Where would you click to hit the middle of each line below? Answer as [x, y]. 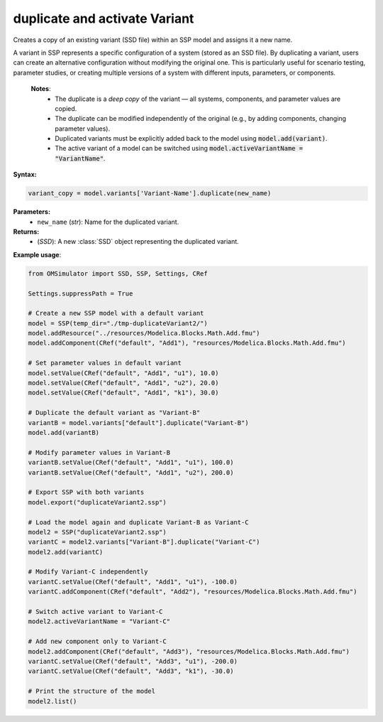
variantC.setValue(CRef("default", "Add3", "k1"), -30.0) [131, 671]
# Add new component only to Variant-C [97, 642]
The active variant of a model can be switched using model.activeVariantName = [179, 149]
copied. [66, 108]
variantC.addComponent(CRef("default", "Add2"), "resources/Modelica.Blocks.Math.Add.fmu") [193, 592]
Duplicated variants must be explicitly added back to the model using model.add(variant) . [191, 139]
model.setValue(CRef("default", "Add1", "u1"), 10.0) [123, 373]
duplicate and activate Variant [104, 18]
